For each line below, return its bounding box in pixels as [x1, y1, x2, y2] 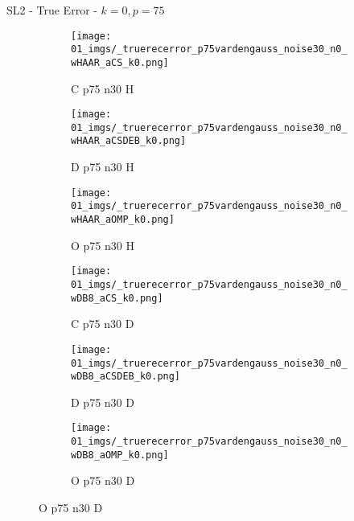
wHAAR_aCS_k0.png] [71, 56, 169, 68]
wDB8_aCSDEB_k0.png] [71, 371, 181, 383]
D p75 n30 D [71, 393, 134, 410]
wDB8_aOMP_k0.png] [71, 449, 169, 461]
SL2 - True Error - [6, 2, 97, 18]
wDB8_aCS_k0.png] [71, 292, 163, 304]
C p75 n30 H [71, 80, 134, 96]
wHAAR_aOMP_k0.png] [71, 214, 175, 226]
